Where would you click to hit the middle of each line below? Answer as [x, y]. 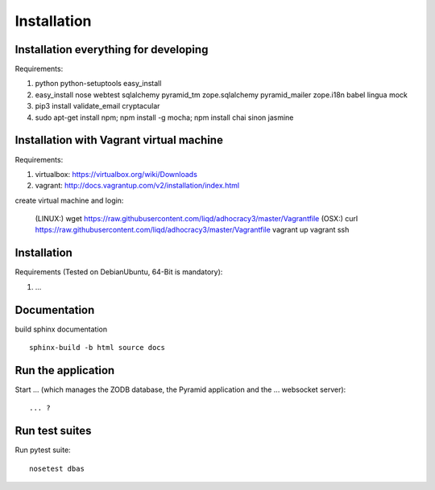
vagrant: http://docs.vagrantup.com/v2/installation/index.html [137, 186]
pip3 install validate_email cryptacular [97, 106]
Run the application [65, 370]
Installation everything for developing [112, 49]
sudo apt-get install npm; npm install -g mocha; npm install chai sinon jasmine [164, 117]
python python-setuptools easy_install [98, 84]
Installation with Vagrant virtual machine [119, 140]
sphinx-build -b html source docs [97, 348]
